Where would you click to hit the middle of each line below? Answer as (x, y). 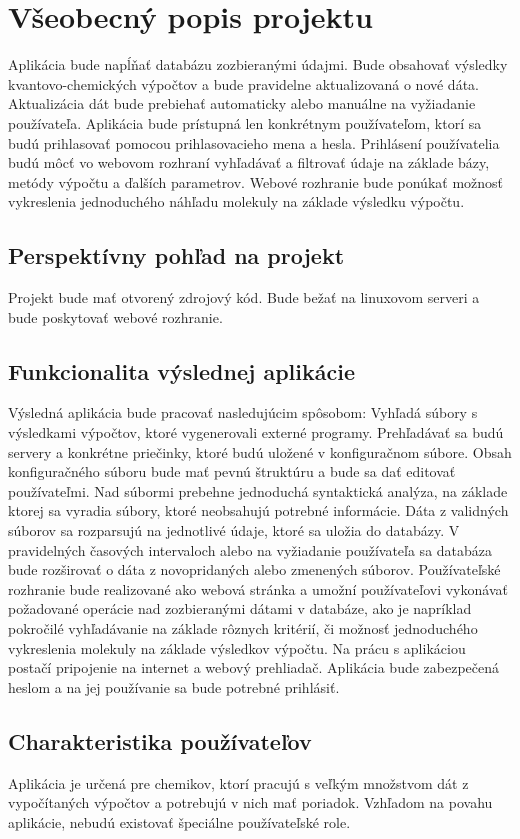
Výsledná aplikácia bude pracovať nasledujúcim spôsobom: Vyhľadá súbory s (243, 412)
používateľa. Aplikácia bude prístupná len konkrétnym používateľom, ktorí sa (245, 122)
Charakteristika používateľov (160, 740)
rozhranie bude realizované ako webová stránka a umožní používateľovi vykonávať (258, 588)
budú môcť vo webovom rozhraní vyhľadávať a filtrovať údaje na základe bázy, (249, 162)
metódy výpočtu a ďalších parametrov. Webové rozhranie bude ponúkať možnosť (256, 181)
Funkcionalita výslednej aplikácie (181, 370)
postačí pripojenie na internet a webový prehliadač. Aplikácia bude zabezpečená (254, 667)
